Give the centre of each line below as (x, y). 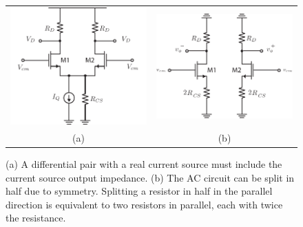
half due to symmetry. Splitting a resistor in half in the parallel (139, 191)
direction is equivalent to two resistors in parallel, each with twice (144, 204)
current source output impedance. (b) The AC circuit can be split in (150, 177)
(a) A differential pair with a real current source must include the (144, 163)
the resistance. (36, 218)
